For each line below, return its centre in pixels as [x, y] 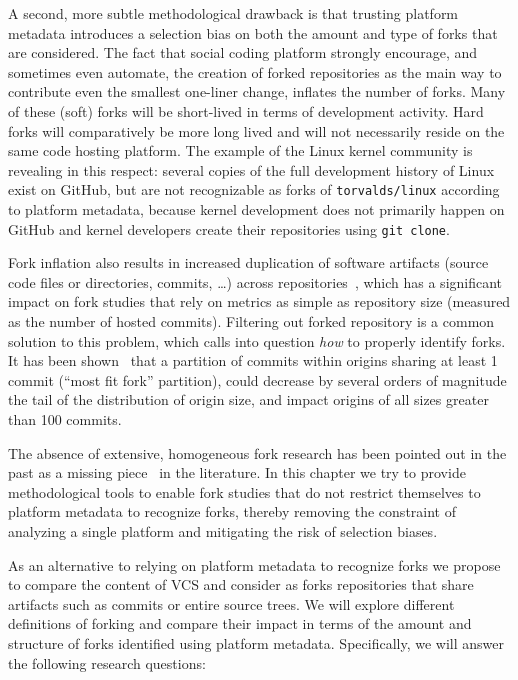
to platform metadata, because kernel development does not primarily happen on [256, 209]
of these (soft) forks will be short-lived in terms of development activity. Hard [246, 110]
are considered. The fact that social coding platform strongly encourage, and [243, 52]
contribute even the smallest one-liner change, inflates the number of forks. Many [257, 91]
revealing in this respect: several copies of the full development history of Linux [251, 169]
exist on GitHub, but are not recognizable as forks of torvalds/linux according [254, 189]
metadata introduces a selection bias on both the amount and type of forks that [253, 32]
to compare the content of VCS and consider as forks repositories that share [241, 584]
